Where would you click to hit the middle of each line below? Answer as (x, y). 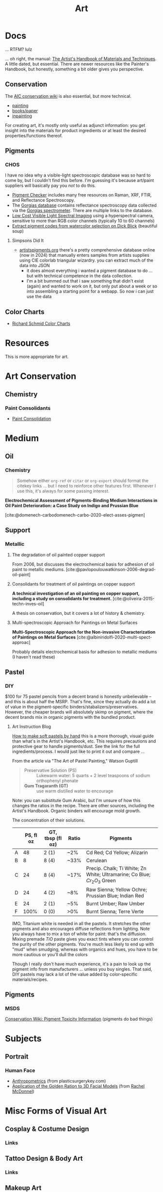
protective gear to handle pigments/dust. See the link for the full (76, 747)
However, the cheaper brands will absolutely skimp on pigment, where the (79, 712)
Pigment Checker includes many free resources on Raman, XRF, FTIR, (82, 195)
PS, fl (31, 836)
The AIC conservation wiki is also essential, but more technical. (68, 96)
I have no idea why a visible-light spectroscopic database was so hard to (78, 175)
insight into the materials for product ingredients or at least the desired (76, 130)
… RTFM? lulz (19, 49)
